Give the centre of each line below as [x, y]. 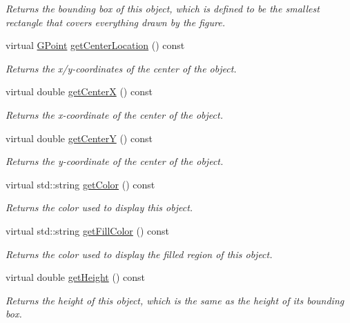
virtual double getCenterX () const [79, 91]
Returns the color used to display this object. [99, 207]
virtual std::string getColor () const [80, 184]
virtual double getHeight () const [75, 277]
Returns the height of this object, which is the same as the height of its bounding [175, 300]
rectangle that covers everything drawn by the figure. [115, 22]
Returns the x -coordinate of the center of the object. [114, 114]
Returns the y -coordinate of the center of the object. [115, 161]
